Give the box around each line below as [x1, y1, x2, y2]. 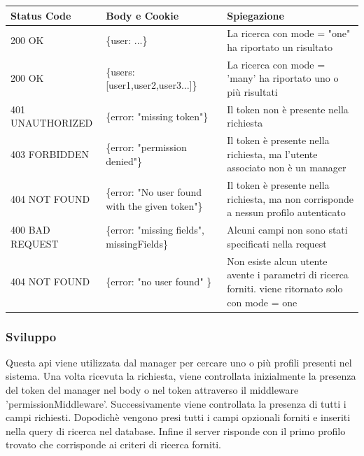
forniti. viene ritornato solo [227, 280, 343, 295]
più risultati [227, 84, 278, 99]
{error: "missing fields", [106, 222, 204, 237]
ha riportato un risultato [227, 39, 333, 54]
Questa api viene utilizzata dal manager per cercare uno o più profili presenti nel [6, 355, 352, 369]
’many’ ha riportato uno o [227, 71, 339, 85]
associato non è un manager [227, 160, 346, 175]
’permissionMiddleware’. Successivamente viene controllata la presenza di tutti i [6, 396, 346, 411]
